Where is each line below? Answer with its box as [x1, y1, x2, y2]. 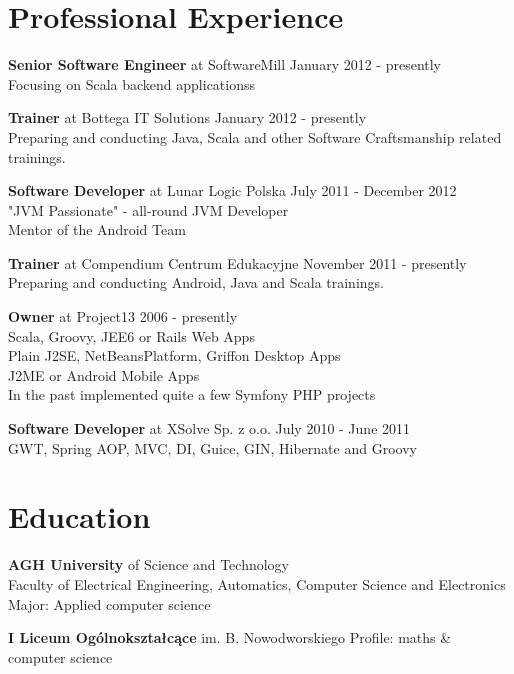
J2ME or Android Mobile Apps [8, 364, 200, 385]
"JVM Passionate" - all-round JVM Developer [8, 199, 289, 220]
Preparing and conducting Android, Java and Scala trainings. [8, 272, 384, 293]
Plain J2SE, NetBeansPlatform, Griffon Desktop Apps [8, 345, 341, 366]
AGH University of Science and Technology [8, 554, 290, 575]
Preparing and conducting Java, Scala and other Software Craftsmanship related [8, 126, 502, 147]
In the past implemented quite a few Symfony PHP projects [8, 384, 376, 405]
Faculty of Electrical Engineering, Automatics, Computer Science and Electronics [8, 573, 506, 594]
